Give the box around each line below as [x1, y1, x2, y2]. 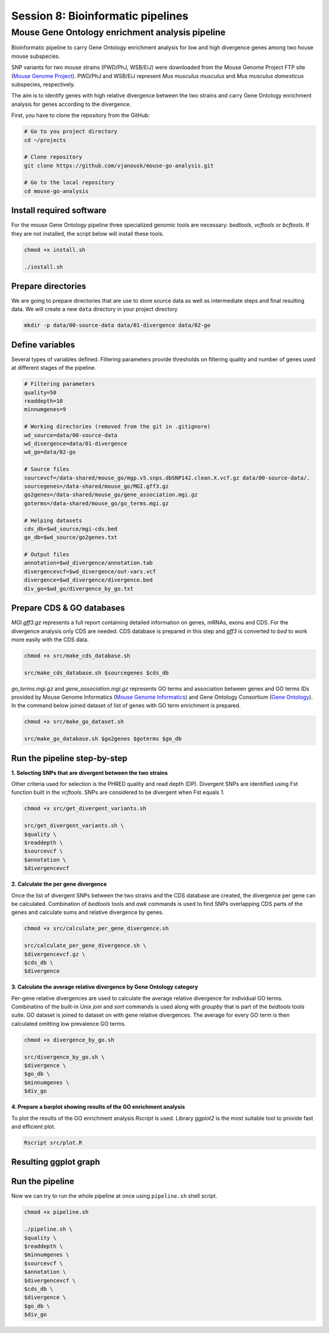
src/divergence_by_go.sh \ [24, 1053, 105, 1060]
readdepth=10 [24, 398, 63, 405]
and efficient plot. [11, 1123, 56, 1130]
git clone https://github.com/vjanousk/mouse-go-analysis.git [24, 162, 214, 169]
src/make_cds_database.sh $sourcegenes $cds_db [24, 669, 169, 676]
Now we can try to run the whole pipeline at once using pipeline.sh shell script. [11, 1192, 218, 1200]
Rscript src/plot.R [24, 1139, 82, 1146]
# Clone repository [24, 154, 82, 161]
